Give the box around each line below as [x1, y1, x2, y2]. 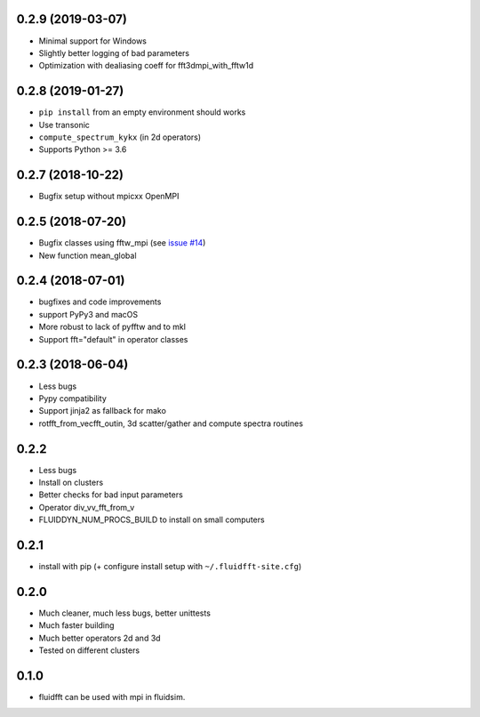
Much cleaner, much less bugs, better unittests [38, 608, 211, 618]
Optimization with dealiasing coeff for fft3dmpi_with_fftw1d [38, 60, 254, 71]
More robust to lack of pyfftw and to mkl [38, 321, 187, 333]
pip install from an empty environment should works [38, 107, 246, 117]
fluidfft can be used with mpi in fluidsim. [38, 692, 186, 703]
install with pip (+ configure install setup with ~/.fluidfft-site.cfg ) [38, 561, 302, 572]
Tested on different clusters [38, 645, 140, 656]
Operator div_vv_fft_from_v [38, 502, 135, 512]
